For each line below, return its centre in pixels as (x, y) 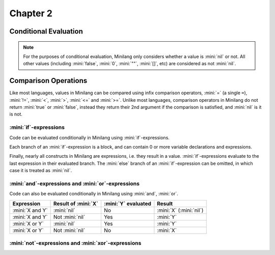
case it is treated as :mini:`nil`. (41, 171)
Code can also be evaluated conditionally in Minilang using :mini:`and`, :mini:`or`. (94, 194)
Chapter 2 (31, 13)
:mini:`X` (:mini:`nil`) (180, 210)
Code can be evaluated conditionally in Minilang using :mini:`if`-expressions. (90, 137)
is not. (16, 114)
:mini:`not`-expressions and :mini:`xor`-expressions (75, 243)
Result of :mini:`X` (76, 204)
